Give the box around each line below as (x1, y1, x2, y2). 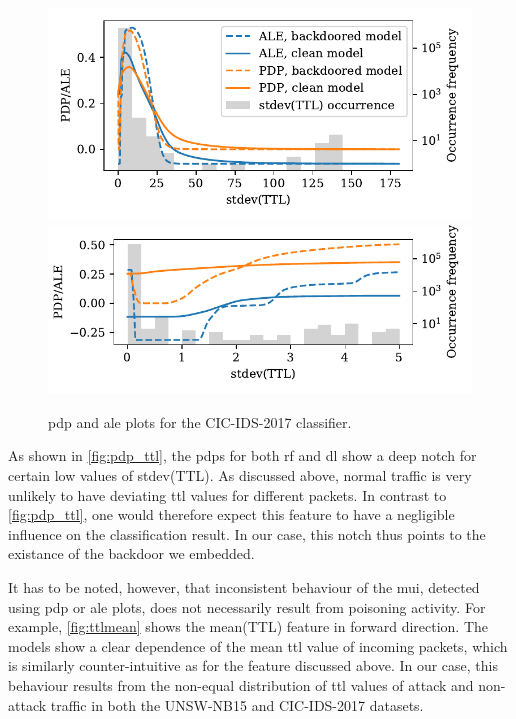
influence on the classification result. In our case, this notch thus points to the (8, 523, 486, 544)
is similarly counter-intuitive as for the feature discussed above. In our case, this (8, 655, 499, 676)
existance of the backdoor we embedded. (8, 543, 255, 564)
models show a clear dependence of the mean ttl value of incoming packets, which (8, 635, 508, 656)
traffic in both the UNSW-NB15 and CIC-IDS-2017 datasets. (50, 694, 424, 715)
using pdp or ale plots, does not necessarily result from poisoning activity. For (8, 596, 486, 617)
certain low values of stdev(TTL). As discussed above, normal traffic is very (8, 464, 472, 485)
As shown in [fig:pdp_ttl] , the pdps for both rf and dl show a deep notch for (8, 445, 477, 466)
